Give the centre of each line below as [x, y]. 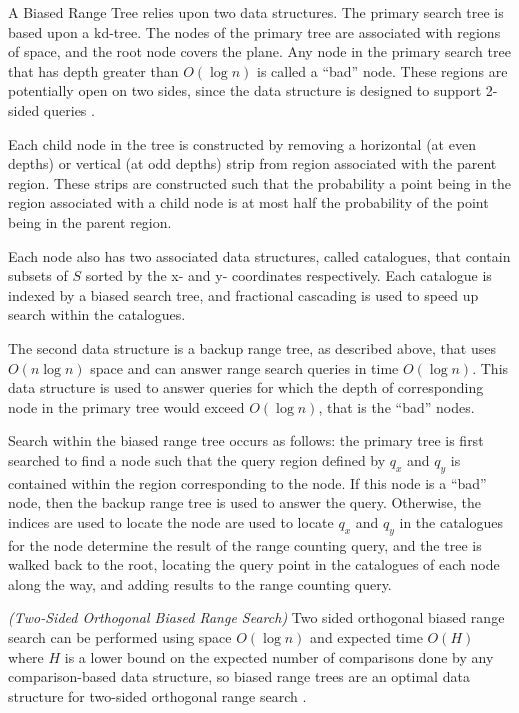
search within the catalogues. [97, 314]
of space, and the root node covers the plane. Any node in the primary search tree [259, 51]
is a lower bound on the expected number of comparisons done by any [279, 656]
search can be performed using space [120, 637]
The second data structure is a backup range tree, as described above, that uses [252, 347]
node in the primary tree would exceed [126, 406]
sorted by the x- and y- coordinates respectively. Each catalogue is [288, 275]
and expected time [366, 637]
